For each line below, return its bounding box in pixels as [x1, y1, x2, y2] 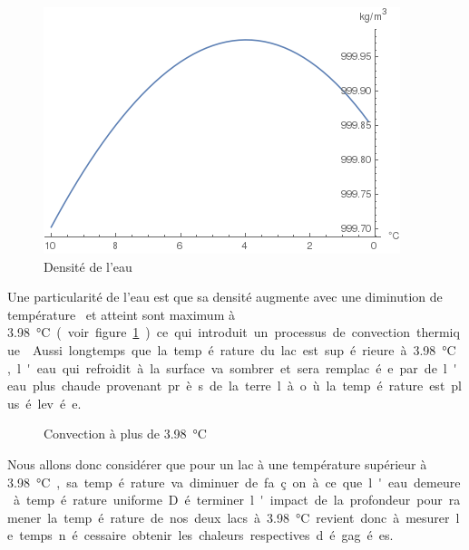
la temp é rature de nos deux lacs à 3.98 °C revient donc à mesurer [47, 507, 450, 526]
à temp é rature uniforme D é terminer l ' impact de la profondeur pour [13, 490, 443, 509]
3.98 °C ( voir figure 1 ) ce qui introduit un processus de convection [7, 323, 410, 342]
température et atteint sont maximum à [7, 304, 235, 323]
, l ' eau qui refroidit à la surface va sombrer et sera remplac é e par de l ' [7, 358, 457, 377]
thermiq [415, 323, 460, 342]
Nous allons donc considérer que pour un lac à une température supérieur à [7, 454, 427, 473]
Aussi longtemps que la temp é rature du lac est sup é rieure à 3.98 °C [32, 340, 456, 359]
